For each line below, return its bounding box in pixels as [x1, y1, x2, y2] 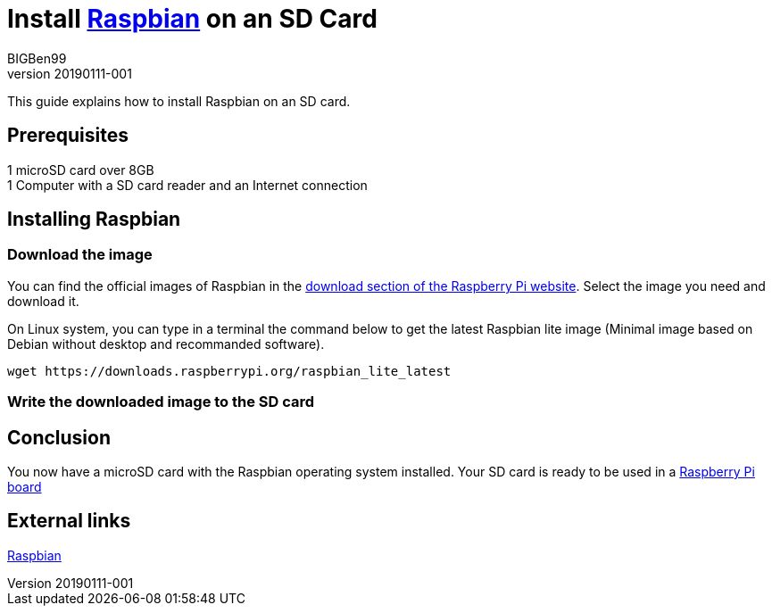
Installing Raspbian [7, 208, 181, 231]
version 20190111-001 [7, 65, 132, 81]
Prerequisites [7, 124, 129, 147]
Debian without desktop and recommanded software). [7, 335, 325, 352]
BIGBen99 [7, 50, 67, 66]
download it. [7, 293, 79, 309]
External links [7, 509, 131, 533]
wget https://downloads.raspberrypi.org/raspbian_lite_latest [7, 363, 452, 378]
